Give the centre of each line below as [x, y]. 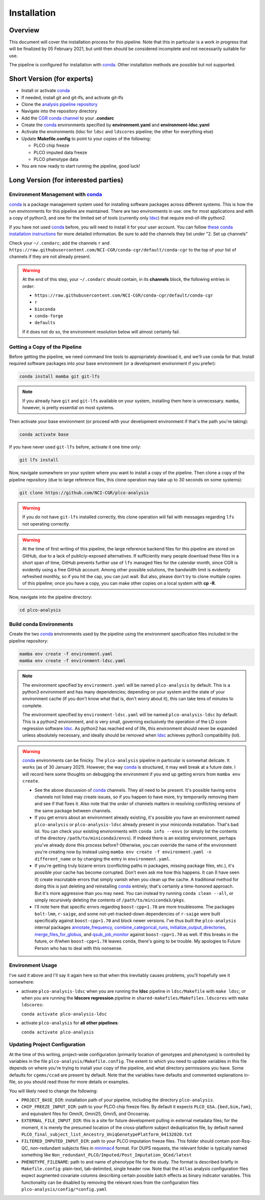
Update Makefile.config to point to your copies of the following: [86, 139]
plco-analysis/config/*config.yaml [64, 1189]
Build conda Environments [41, 624]
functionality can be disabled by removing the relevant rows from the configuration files [110, 1182]
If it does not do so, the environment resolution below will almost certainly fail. [101, 332]
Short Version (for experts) [51, 79]
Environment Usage [33, 965]
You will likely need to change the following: [53, 1091]
